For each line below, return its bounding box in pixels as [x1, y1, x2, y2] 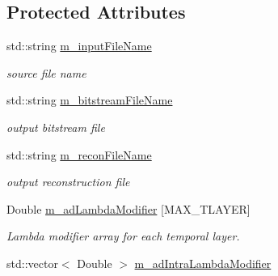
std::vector [6, 254, 58, 271]
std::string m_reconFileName [6, 146, 152, 163]
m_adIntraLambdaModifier [134, 254, 272, 271]
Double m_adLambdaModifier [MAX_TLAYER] [6, 200, 251, 217]
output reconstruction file [6, 173, 130, 190]
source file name [6, 64, 86, 81]
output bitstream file [6, 118, 105, 135]
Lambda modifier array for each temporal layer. [6, 227, 240, 244]
